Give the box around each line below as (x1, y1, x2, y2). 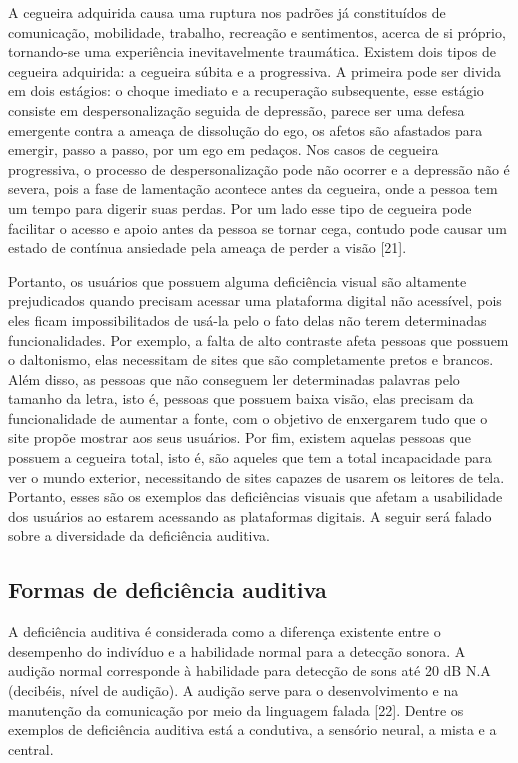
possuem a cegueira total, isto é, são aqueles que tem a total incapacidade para (8, 447, 492, 468)
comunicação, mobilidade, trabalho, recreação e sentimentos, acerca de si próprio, (8, 21, 506, 42)
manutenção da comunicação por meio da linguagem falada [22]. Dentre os (8, 699, 464, 720)
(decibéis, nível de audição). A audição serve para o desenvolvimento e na (8, 680, 459, 701)
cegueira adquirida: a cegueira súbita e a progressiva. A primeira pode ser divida (8, 60, 501, 81)
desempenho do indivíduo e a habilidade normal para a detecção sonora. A (8, 640, 466, 661)
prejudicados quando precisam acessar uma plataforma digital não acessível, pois (8, 290, 502, 311)
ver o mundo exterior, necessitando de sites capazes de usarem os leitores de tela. (8, 466, 505, 487)
